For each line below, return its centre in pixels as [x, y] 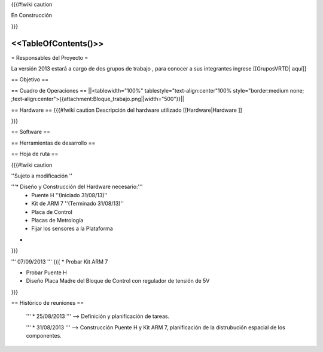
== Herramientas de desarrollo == [53, 143]
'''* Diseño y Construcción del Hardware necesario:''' [77, 187]
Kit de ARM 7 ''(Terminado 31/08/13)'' [77, 204]
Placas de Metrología [57, 220]
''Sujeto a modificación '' [42, 176]
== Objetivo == [30, 79]
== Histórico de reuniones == [48, 303]
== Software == [31, 132]
